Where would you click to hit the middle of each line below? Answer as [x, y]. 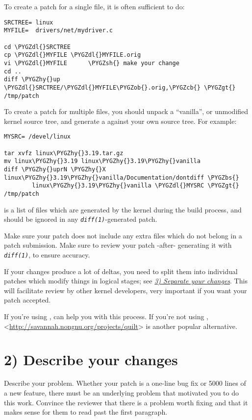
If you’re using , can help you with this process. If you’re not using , [106, 316]
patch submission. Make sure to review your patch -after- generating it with [118, 245]
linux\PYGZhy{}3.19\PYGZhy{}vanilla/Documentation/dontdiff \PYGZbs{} [122, 177]
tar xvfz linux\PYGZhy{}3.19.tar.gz [64, 153]
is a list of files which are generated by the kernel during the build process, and [123, 209]
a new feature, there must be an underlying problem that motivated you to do [121, 392]
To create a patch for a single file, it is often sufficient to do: [94, 6]
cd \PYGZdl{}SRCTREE [38, 47]
